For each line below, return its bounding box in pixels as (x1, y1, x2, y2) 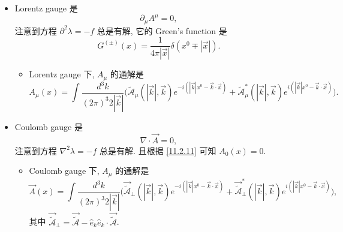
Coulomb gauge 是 (14, 120, 83, 132)
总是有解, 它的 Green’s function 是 (97, 24, 227, 37)
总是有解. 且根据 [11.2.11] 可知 (100, 144, 216, 156)
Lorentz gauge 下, (29, 68, 95, 80)
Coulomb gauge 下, (29, 164, 100, 177)
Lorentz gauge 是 (14, 2, 78, 14)
